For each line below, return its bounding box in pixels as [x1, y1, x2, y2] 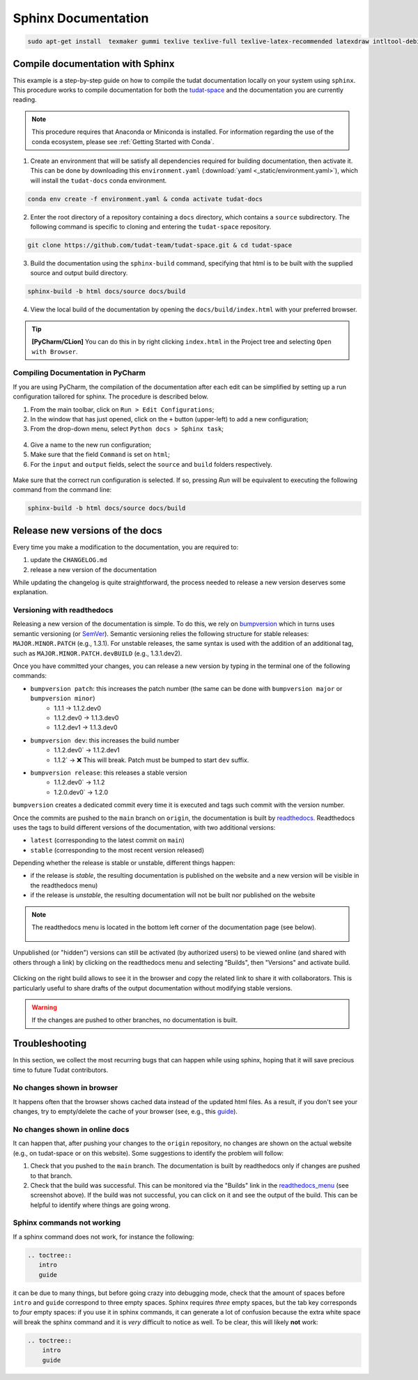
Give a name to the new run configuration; [30, 440, 151, 449]
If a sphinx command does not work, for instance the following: [13, 1232, 194, 1241]
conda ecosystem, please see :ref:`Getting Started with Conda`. [31, 137, 215, 146]
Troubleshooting [13, 1038, 87, 1050]
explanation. [13, 588, 49, 596]
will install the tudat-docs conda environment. [30, 176, 167, 185]
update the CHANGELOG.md [30, 556, 107, 564]
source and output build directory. [30, 269, 128, 277]
